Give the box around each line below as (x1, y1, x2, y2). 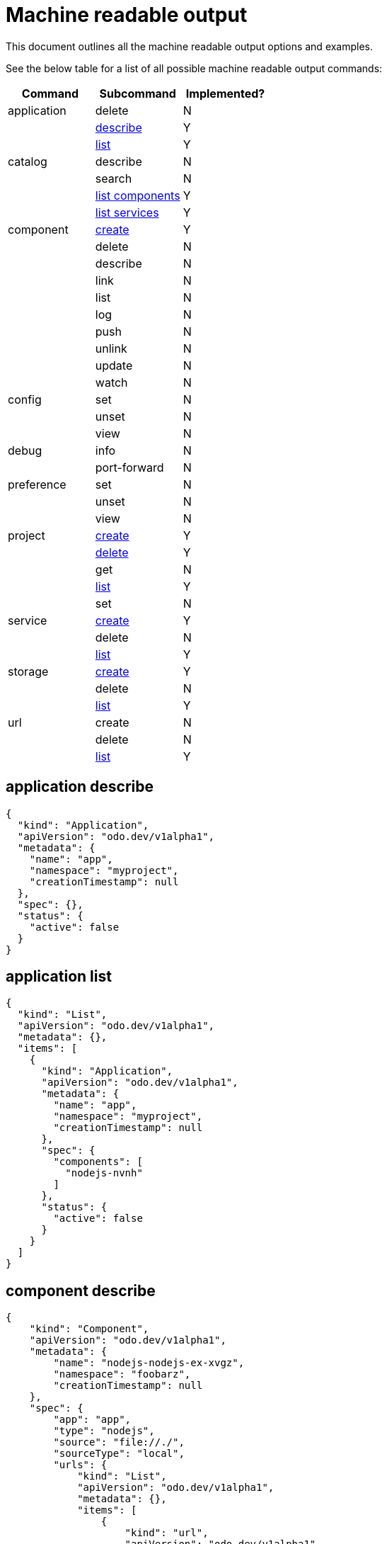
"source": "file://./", (53, 1436, 185, 1448)
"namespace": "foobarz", (53, 1368, 191, 1380)
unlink (95, 341, 127, 356)
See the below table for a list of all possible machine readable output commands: (6, 62, 383, 74)
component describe (6, 1281, 156, 1300)
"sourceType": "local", (53, 1448, 185, 1460)
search (95, 171, 132, 186)
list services (95, 205, 159, 220)
